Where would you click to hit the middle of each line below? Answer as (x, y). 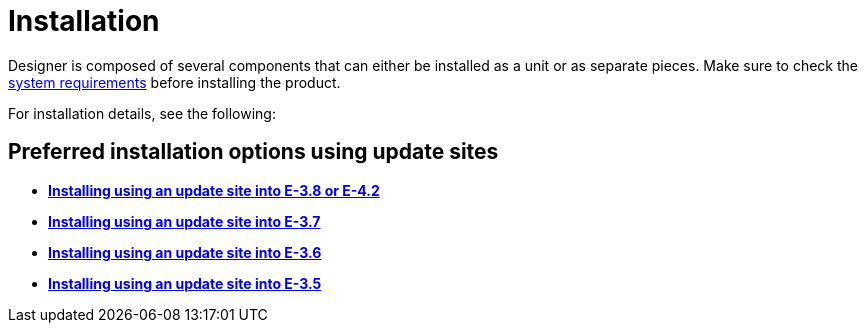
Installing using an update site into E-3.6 (185, 252)
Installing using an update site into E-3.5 (185, 283)
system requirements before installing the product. (174, 82)
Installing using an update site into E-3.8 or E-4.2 (214, 190)
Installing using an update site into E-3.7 (184, 221)
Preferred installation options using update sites (253, 152)
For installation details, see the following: (142, 113)
